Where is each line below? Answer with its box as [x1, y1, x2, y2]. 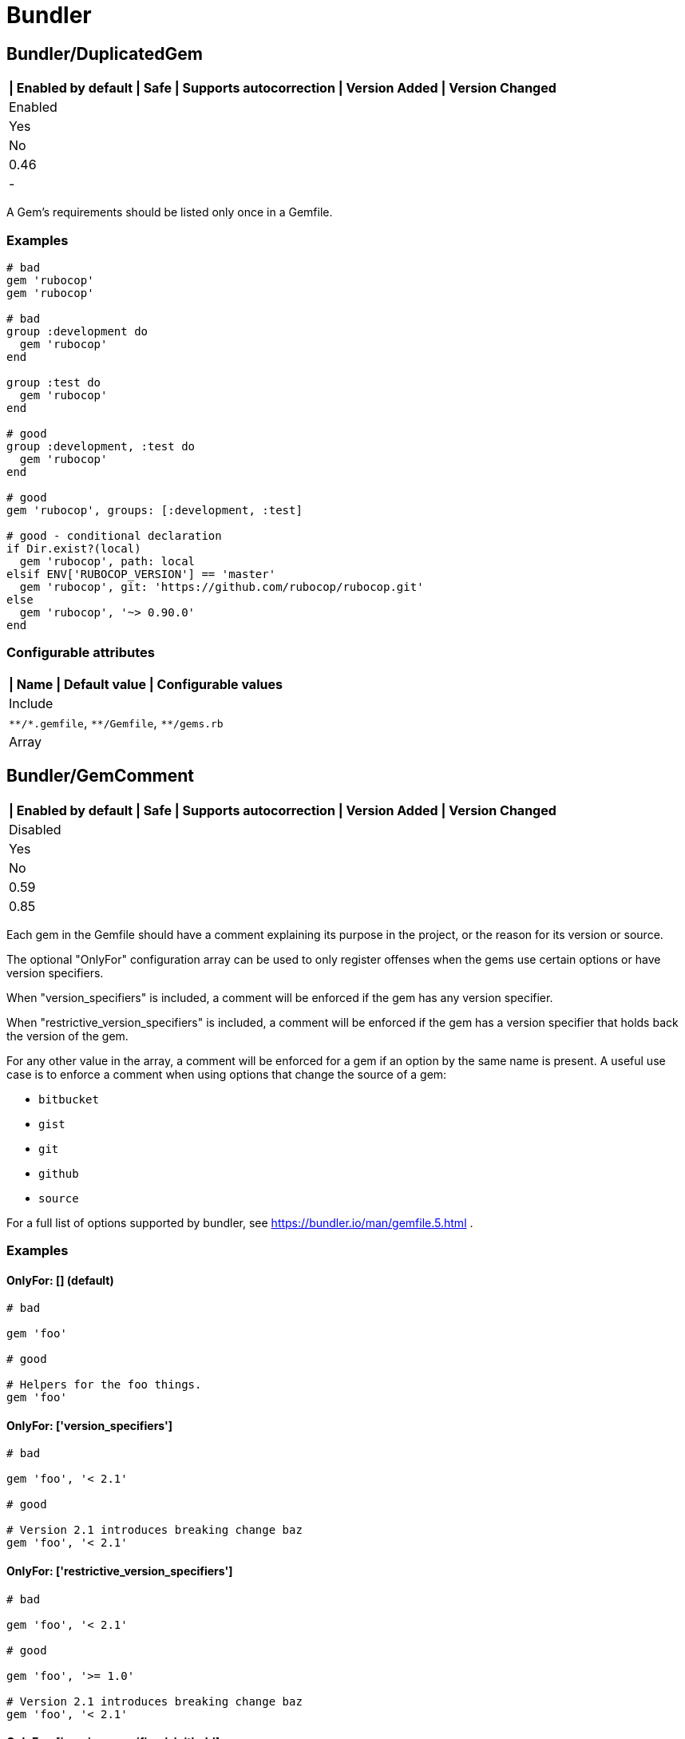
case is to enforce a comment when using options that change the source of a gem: [6, 1067, 447, 1081]
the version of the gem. [6, 1028, 129, 1043]
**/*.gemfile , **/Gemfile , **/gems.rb [9, 714, 224, 731]
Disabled [9, 821, 61, 838]
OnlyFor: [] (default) [6, 1273, 114, 1287]
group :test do [6, 375, 101, 389]
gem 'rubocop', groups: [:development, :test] [6, 503, 303, 517]
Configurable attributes [6, 644, 155, 661]
